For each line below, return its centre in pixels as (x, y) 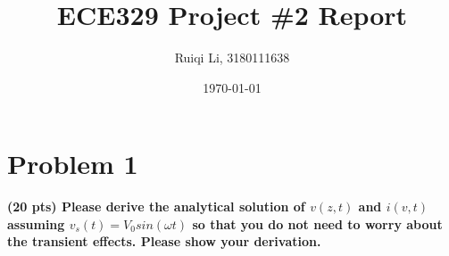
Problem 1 (73, 164)
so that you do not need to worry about (317, 223)
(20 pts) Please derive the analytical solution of (156, 206)
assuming (36, 223)
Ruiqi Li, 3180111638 (232, 58)
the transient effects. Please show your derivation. (164, 241)
